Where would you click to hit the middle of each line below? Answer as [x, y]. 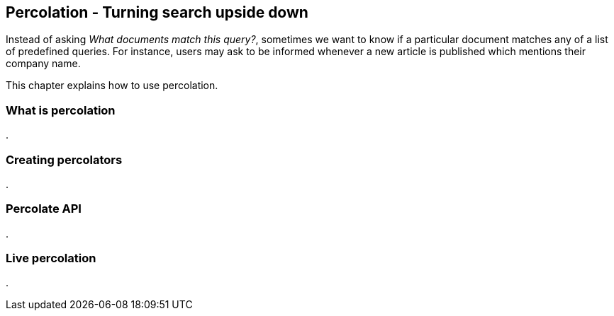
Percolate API [44, 209]
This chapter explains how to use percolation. [112, 86]
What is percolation [61, 110]
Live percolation [51, 258]
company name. [43, 64]
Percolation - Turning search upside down [157, 12]
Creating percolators [64, 159]
